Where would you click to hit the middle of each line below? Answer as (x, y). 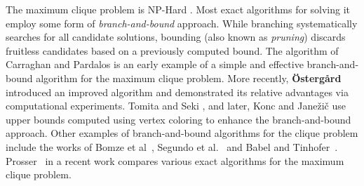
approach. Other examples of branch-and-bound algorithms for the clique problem (182, 133)
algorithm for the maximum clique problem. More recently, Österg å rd (189, 78)
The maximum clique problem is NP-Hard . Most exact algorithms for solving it (178, 9)
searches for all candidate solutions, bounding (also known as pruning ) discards (176, 37)
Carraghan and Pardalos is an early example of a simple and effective (155, 64)
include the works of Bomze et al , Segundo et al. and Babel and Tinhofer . (172, 146)
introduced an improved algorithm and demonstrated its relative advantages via (177, 92)
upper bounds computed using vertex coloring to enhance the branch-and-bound (178, 119)
